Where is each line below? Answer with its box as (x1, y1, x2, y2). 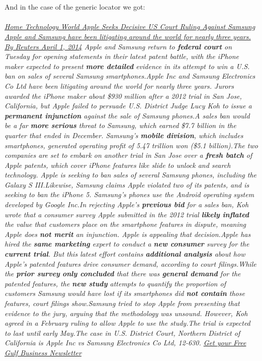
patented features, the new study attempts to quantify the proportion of (5, 278, 226, 288)
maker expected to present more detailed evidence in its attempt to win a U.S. (5, 61, 250, 71)
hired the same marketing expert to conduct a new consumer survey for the (5, 238, 249, 249)
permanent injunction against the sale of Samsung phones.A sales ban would (5, 110, 250, 121)
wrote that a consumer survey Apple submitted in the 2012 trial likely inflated (5, 209, 249, 219)
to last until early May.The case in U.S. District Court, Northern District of (5, 327, 240, 338)
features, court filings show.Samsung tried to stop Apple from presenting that (5, 298, 240, 308)
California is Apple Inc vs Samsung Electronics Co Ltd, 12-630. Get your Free (5, 337, 246, 348)
